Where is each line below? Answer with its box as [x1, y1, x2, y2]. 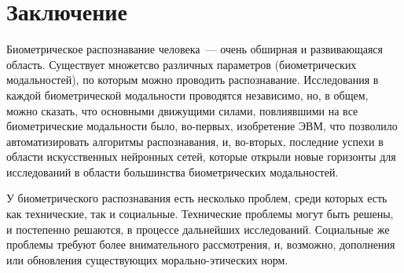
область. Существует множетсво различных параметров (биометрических [6, 56, 357, 72]
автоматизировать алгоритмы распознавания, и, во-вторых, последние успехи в [6, 133, 384, 149]
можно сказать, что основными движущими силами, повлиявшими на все [6, 102, 358, 118]
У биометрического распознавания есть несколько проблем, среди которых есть [6, 190, 387, 206]
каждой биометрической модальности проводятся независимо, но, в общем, [6, 86, 369, 103]
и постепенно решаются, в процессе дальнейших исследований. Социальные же [6, 220, 390, 237]
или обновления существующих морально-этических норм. [6, 251, 288, 268]
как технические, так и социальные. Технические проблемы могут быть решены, [6, 206, 394, 222]
